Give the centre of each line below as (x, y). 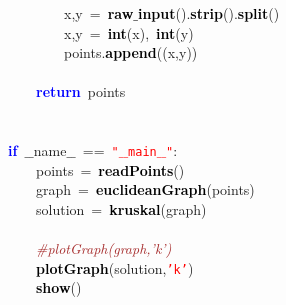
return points (81, 91)
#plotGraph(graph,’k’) (104, 248)
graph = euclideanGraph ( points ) (145, 189)
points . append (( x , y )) (130, 52)
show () (59, 287)
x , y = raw (98, 13)
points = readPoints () (110, 169)
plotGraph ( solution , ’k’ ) (115, 267)
